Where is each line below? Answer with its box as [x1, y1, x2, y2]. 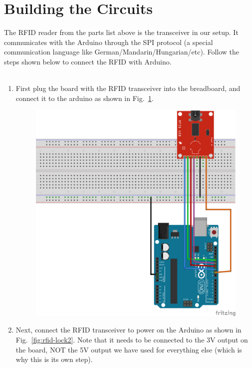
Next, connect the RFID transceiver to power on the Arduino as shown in [15, 324, 242, 335]
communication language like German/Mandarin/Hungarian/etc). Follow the [4, 46, 240, 57]
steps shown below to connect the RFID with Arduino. [4, 56, 172, 66]
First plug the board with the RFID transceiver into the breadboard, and [15, 83, 241, 93]
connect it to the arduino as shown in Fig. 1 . [15, 92, 154, 103]
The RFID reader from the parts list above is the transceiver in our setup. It [4, 27, 239, 37]
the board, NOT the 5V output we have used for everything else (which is [15, 344, 242, 354]
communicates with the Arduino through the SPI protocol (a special [4, 36, 213, 47]
